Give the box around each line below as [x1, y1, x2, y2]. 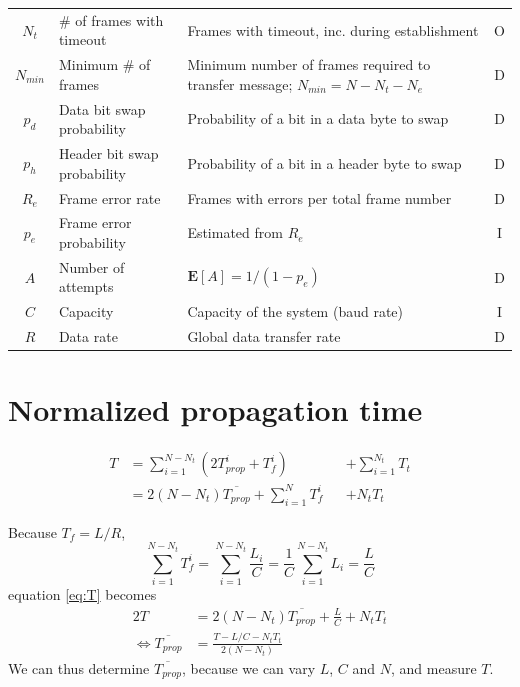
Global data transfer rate [187, 326, 341, 347]
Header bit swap [58, 143, 159, 164]
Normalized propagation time [8, 389, 423, 430]
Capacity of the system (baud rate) [187, 301, 404, 322]
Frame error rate [58, 187, 161, 208]
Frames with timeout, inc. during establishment [187, 19, 479, 40]
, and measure [391, 657, 477, 678]
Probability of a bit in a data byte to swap [187, 108, 449, 129]
